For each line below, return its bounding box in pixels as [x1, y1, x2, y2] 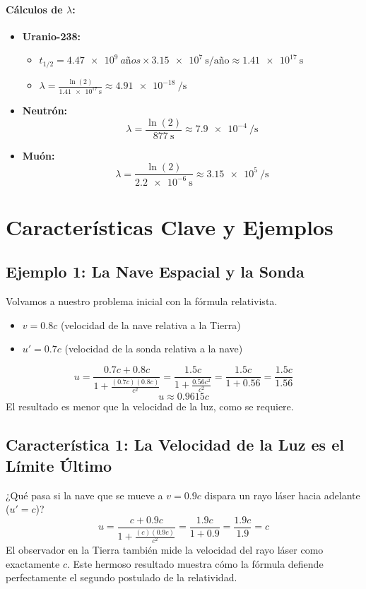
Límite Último [6, 454, 112, 476]
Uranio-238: [22, 28, 81, 43]
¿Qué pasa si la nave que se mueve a [6, 487, 163, 502]
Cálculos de [6, 1, 63, 16]
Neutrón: [22, 103, 68, 118]
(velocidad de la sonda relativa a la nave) [64, 341, 243, 356]
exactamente [6, 556, 60, 571]
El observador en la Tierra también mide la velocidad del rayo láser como [6, 542, 324, 557]
